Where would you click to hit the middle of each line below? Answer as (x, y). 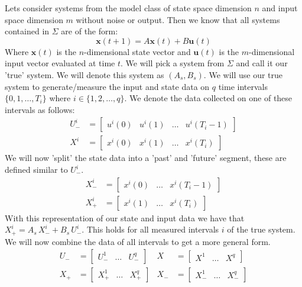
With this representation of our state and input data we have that (125, 217)
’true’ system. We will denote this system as (85, 74)
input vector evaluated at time (60, 63)
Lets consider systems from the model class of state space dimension (128, 8)
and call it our (262, 63)
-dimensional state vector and (137, 51)
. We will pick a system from (173, 63)
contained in (27, 31)
